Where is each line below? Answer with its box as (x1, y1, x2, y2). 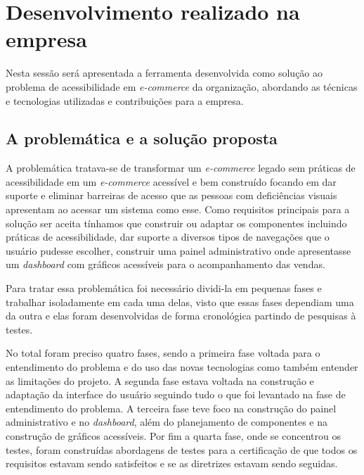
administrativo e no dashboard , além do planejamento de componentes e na (6, 414, 328, 429)
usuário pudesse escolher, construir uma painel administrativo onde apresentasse (6, 243, 351, 258)
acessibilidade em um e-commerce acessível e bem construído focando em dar (6, 174, 337, 189)
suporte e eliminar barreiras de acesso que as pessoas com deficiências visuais (6, 188, 337, 203)
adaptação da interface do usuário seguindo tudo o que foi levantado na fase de (6, 387, 346, 402)
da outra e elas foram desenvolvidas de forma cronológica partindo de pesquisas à (6, 308, 356, 323)
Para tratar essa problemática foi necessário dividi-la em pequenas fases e (6, 281, 322, 296)
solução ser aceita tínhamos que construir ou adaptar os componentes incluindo (6, 215, 347, 230)
